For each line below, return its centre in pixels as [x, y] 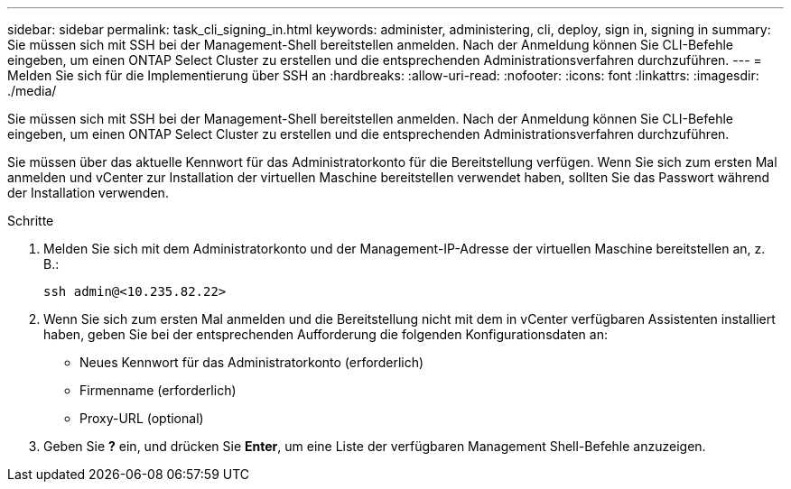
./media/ [32, 91]
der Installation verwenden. [88, 193]
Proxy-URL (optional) [142, 418]
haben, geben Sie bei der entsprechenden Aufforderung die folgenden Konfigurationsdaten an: [326, 334]
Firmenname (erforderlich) [158, 390]
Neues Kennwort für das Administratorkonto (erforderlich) [252, 362]
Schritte [31, 221]
